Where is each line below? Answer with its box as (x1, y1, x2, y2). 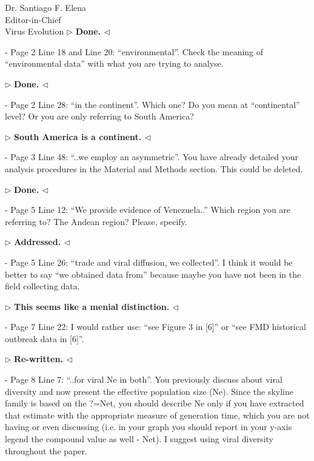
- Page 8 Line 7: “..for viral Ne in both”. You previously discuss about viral (5, 373, 282, 386)
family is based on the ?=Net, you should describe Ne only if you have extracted (5, 397, 304, 409)
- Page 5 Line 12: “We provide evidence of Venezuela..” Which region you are (5, 203, 291, 216)
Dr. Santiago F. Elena (5, 1, 87, 13)
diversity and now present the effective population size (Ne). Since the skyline (5, 385, 293, 397)
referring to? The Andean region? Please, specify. (5, 215, 187, 227)
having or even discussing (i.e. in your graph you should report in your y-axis (5, 420, 292, 433)
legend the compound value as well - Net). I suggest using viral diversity (5, 432, 273, 445)
